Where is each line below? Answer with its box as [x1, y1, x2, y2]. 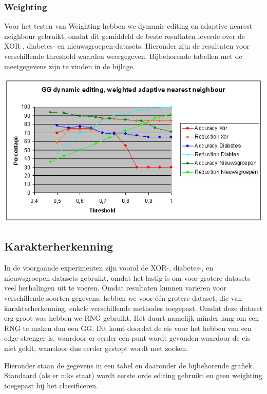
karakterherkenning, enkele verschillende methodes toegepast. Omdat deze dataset [4, 302, 263, 313]
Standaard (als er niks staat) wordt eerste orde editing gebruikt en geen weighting [4, 370, 262, 381]
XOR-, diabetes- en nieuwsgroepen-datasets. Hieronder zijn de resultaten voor [4, 40, 250, 51]
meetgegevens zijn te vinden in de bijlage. [4, 60, 135, 71]
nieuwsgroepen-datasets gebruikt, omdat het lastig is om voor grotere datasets [4, 272, 251, 283]
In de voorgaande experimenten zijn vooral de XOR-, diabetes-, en [4, 262, 214, 273]
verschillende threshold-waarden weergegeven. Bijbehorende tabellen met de [4, 51, 242, 61]
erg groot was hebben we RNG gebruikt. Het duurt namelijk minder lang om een [4, 313, 259, 323]
